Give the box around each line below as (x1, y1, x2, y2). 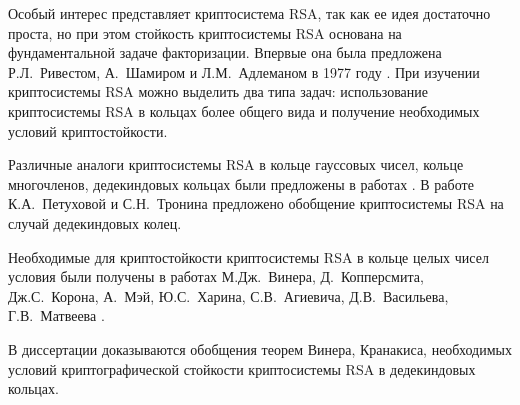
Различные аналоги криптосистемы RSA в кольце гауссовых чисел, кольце (8, 154, 464, 175)
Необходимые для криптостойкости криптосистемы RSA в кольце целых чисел (8, 246, 489, 267)
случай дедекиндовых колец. (8, 212, 182, 233)
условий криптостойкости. (8, 120, 168, 141)
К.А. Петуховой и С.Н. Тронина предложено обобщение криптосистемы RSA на (8, 193, 504, 214)
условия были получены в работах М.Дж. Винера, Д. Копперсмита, (8, 266, 424, 287)
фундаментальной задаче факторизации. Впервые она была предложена (8, 42, 442, 63)
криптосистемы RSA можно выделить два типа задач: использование (8, 81, 429, 102)
